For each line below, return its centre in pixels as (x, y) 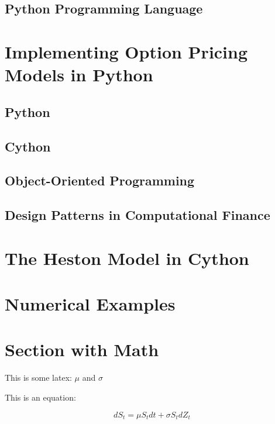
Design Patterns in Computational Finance (137, 215)
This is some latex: (38, 378)
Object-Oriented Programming (100, 180)
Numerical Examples (90, 304)
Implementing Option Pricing (126, 51)
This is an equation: (40, 397)
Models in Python (79, 75)
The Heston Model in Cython (127, 258)
